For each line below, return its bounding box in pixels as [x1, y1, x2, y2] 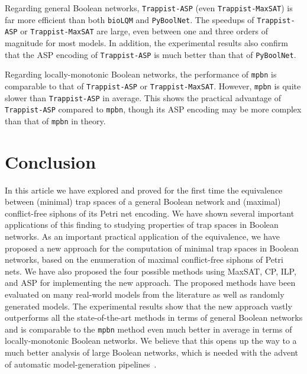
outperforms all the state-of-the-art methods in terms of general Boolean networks [5, 311, 303, 324]
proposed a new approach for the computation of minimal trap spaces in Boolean [5, 241, 299, 254]
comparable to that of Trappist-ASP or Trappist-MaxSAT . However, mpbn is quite [5, 79, 301, 92]
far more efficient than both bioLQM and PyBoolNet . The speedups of [5, 13, 254, 25]
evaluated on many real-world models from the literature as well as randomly [5, 288, 285, 300]
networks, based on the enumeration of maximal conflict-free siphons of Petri [5, 253, 283, 266]
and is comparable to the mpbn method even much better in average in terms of [5, 323, 292, 335]
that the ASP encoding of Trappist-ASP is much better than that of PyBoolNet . [5, 48, 296, 60]
